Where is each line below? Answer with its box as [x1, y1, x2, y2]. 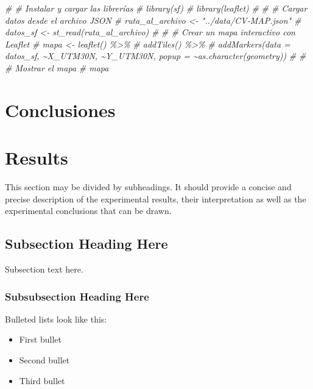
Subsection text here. [5, 263, 83, 276]
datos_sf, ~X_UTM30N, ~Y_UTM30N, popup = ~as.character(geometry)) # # [5, 49, 306, 62]
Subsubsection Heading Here [5, 288, 149, 304]
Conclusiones [5, 97, 116, 122]
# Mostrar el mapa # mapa [5, 61, 109, 74]
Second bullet [19, 354, 70, 366]
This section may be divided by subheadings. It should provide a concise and [5, 180, 292, 193]
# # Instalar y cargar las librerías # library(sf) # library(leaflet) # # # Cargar [5, 2, 308, 14]
